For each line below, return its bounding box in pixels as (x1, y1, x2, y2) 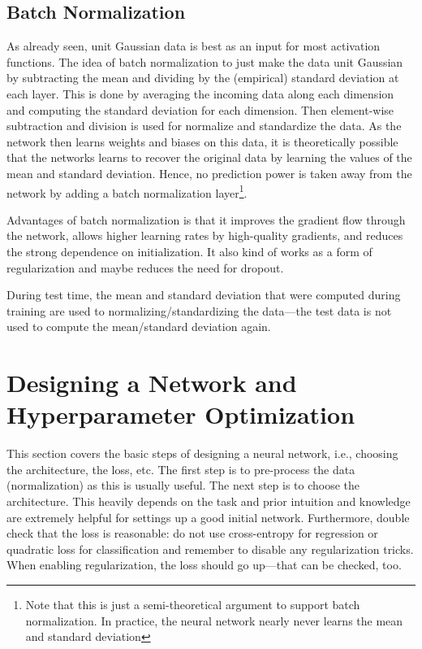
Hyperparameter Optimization (6, 398, 355, 431)
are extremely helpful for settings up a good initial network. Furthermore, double (6, 508, 410, 525)
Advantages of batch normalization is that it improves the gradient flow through (6, 211, 406, 228)
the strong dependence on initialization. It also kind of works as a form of (6, 242, 372, 259)
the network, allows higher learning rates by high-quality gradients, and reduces (6, 227, 403, 244)
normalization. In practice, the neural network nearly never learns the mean (25, 612, 403, 629)
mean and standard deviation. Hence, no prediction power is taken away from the (6, 164, 412, 181)
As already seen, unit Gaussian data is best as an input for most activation (6, 37, 381, 54)
